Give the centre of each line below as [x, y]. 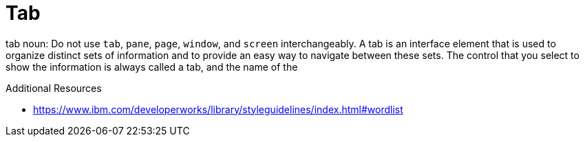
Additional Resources [54, 88]
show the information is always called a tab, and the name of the [152, 67]
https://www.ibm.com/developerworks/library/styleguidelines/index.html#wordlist [218, 109]
